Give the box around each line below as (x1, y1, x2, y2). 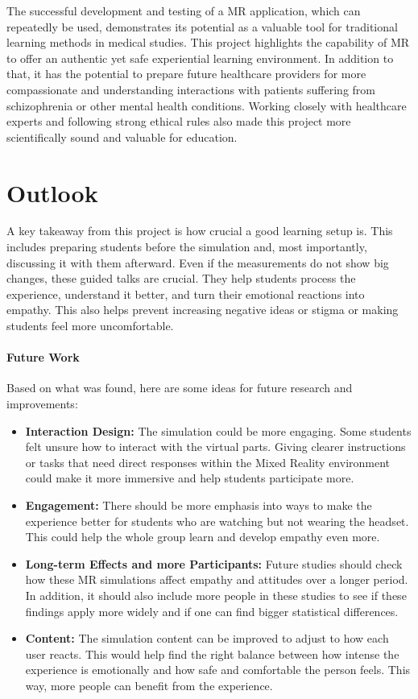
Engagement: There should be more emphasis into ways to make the (25, 496, 372, 513)
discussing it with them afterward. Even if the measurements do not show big (6, 254, 389, 271)
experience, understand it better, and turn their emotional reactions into (6, 285, 365, 302)
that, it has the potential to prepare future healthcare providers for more (6, 65, 366, 82)
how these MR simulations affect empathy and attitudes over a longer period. (25, 571, 408, 588)
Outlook (6, 176, 98, 209)
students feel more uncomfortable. (6, 317, 174, 334)
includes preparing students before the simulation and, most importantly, (6, 238, 367, 255)
